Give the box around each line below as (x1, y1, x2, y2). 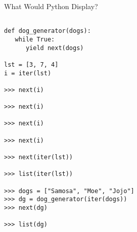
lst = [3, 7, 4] (4, 61, 59, 68)
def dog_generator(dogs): (4, 27, 91, 35)
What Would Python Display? (4, 1, 98, 11)
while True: (15, 35, 55, 43)
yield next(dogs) (25, 44, 84, 52)
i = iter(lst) (4, 69, 52, 77)
